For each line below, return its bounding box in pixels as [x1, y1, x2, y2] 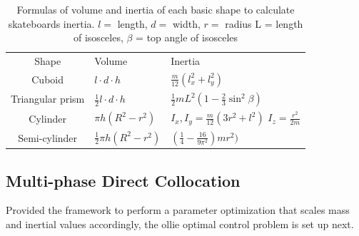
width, [172, 16, 201, 31]
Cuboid [31, 72, 64, 87]
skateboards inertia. [8, 16, 95, 31]
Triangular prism [11, 91, 85, 106]
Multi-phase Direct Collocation [6, 169, 241, 191]
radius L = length [225, 16, 303, 31]
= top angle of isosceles [136, 30, 238, 45]
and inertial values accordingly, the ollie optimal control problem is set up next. [6, 216, 354, 231]
